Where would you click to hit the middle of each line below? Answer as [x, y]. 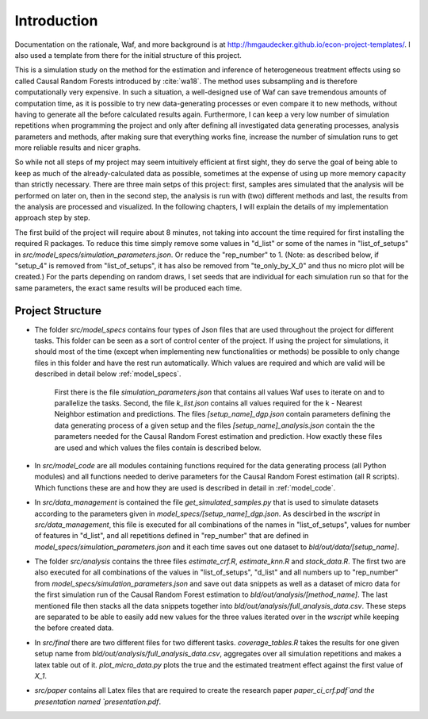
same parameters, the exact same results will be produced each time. [128, 288]
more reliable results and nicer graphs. [78, 148]
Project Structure [58, 311]
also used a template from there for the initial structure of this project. [128, 55]
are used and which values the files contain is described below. [158, 448]
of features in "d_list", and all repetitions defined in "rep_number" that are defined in [172, 536]
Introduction [56, 21]
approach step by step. [52, 217]
